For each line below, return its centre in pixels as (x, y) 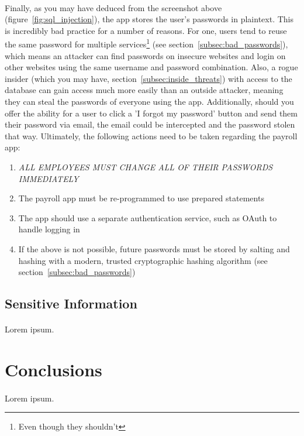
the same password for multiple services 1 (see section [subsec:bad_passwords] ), (146, 43)
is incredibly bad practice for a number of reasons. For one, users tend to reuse (146, 30)
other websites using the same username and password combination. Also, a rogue (151, 67)
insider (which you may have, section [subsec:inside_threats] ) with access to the (148, 78)
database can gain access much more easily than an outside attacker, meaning (144, 90)
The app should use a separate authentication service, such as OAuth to (148, 217)
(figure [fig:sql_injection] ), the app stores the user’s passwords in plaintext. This (149, 19)
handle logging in (49, 229)
